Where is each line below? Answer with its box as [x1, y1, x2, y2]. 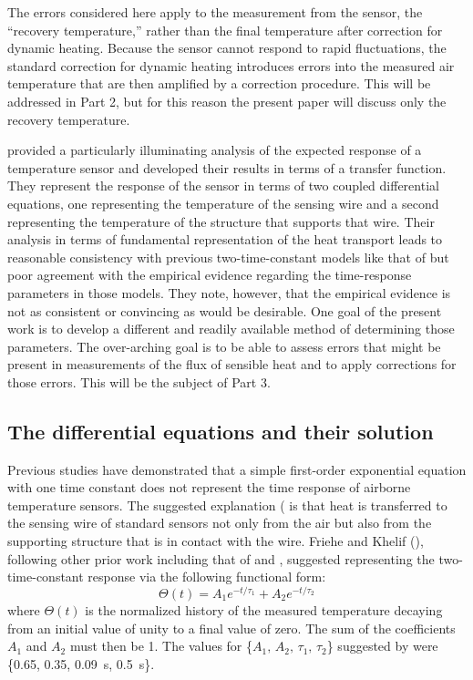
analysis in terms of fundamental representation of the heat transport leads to [7, 230, 443, 249]
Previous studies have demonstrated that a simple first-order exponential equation [7, 459, 467, 479]
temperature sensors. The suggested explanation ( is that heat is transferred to [7, 495, 447, 514]
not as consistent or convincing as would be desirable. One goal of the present [7, 301, 442, 320]
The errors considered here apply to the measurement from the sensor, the [7, 3, 423, 21]
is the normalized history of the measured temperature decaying [85, 600, 443, 619]
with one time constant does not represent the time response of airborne [7, 478, 411, 497]
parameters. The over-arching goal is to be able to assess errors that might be [7, 336, 441, 355]
